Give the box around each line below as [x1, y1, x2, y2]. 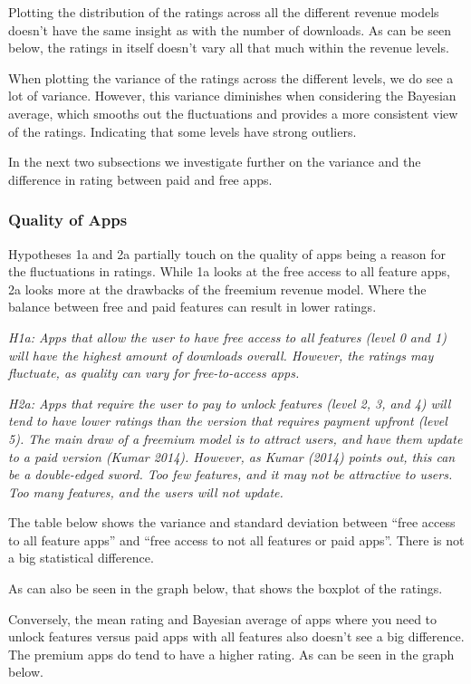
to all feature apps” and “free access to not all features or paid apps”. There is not [8, 530, 465, 549]
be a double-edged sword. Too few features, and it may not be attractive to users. [8, 465, 453, 484]
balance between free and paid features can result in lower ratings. [8, 297, 377, 316]
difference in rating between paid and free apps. [8, 169, 273, 188]
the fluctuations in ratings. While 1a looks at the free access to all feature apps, [8, 262, 450, 281]
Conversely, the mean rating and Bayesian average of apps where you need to [8, 609, 437, 628]
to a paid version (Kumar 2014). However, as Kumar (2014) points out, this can [8, 447, 456, 466]
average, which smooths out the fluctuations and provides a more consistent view [8, 103, 458, 122]
